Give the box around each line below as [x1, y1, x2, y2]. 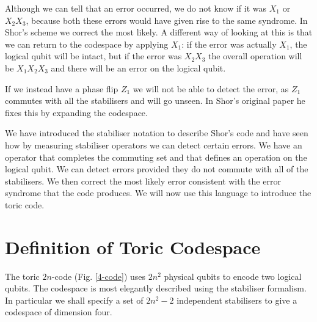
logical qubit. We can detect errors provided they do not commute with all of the [5, 163, 308, 175]
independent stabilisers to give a [177, 293, 297, 306]
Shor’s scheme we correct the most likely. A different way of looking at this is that [5, 26, 313, 38]
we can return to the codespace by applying [5, 37, 169, 50]
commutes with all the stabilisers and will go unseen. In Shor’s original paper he [5, 94, 305, 107]
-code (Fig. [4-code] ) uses [51, 269, 146, 282]
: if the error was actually [181, 37, 277, 50]
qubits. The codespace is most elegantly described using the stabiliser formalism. [5, 282, 307, 295]
